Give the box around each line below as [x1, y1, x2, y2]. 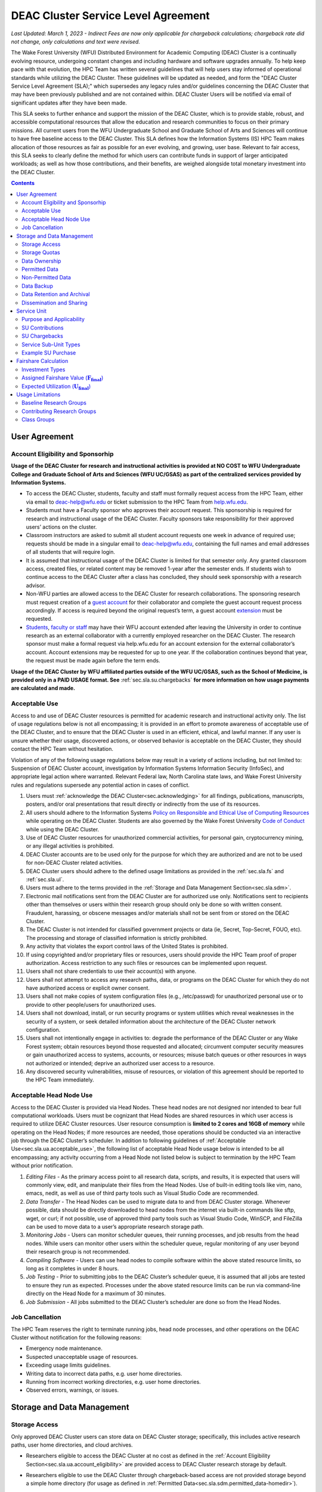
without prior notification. [11, 1162, 73, 1169]
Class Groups [21, 416, 55, 423]
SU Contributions [21, 324, 64, 331]
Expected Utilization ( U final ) [21, 383, 91, 391]
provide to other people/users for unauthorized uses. [26, 1001, 156, 1008]
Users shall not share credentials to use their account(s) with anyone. [26, 967, 197, 975]
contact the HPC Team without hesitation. [11, 745, 113, 753]
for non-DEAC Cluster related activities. [26, 859, 123, 867]
